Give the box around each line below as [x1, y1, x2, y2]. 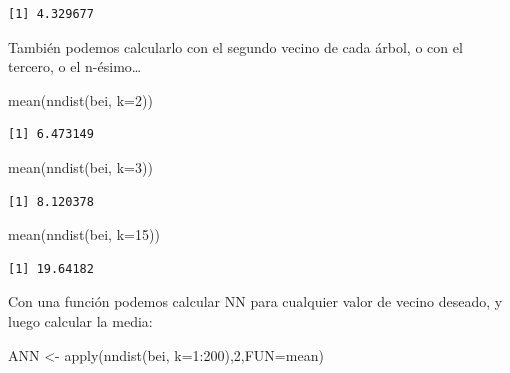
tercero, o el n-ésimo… [8, 56, 142, 77]
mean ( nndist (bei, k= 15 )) [8, 224, 160, 245]
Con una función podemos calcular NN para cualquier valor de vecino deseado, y [8, 291, 503, 312]
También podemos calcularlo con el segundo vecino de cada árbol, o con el [8, 36, 463, 57]
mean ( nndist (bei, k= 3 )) [8, 156, 153, 177]
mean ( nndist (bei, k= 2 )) [8, 89, 153, 110]
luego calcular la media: [8, 310, 153, 331]
